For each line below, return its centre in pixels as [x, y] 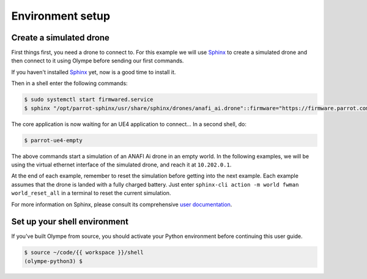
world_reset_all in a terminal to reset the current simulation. [91, 193]
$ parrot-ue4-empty [53, 140]
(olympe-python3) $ [53, 261]
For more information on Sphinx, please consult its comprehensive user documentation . [122, 204]
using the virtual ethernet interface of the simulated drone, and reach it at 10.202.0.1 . [121, 165]
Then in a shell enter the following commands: [69, 83]
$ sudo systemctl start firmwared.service [89, 100]
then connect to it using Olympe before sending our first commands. [98, 61]
